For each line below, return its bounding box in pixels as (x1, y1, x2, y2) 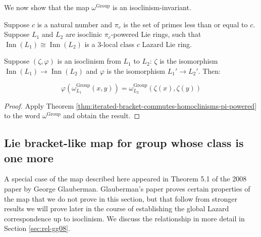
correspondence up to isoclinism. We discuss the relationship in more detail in (4, 213, 245, 223)
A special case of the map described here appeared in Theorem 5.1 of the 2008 (4, 173, 247, 184)
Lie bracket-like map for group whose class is (4, 135, 244, 151)
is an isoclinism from (57, 56, 121, 66)
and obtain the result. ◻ (63, 110, 140, 121)
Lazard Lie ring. (142, 38, 192, 49)
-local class (101, 38, 135, 49)
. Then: (198, 65, 221, 76)
